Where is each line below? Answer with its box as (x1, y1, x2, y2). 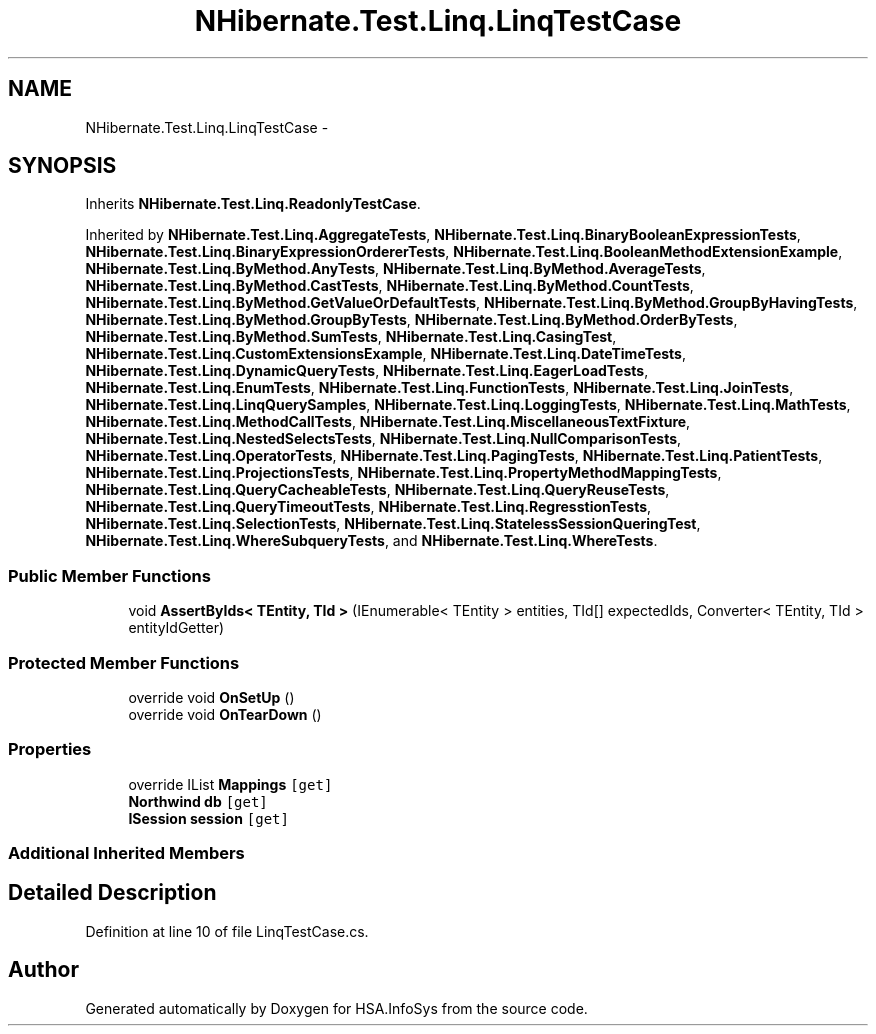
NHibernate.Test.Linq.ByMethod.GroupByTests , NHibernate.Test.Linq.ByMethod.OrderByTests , (85, 311, 738, 329)
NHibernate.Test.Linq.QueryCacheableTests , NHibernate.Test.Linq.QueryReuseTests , (85, 481, 670, 499)
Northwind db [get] (128, 792, 268, 810)
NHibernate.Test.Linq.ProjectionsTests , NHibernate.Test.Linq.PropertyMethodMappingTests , (85, 464, 722, 482)
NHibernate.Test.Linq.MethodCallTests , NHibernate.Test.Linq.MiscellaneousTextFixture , (85, 413, 691, 431)
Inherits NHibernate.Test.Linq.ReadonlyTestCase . (85, 195, 421, 213)
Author (8, 957, 79, 983)
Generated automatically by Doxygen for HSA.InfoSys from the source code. (85, 999, 588, 1017)
